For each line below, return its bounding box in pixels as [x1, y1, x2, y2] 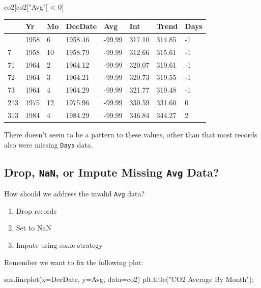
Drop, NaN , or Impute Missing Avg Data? [4, 164, 219, 180]
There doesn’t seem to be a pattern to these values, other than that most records [4, 129, 257, 140]
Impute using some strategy [16, 239, 103, 250]
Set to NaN [16, 222, 52, 233]
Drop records [16, 205, 57, 216]
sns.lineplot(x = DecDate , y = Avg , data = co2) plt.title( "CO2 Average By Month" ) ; [4, 274, 254, 284]
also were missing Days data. [4, 139, 93, 150]
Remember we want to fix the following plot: [4, 256, 143, 267]
